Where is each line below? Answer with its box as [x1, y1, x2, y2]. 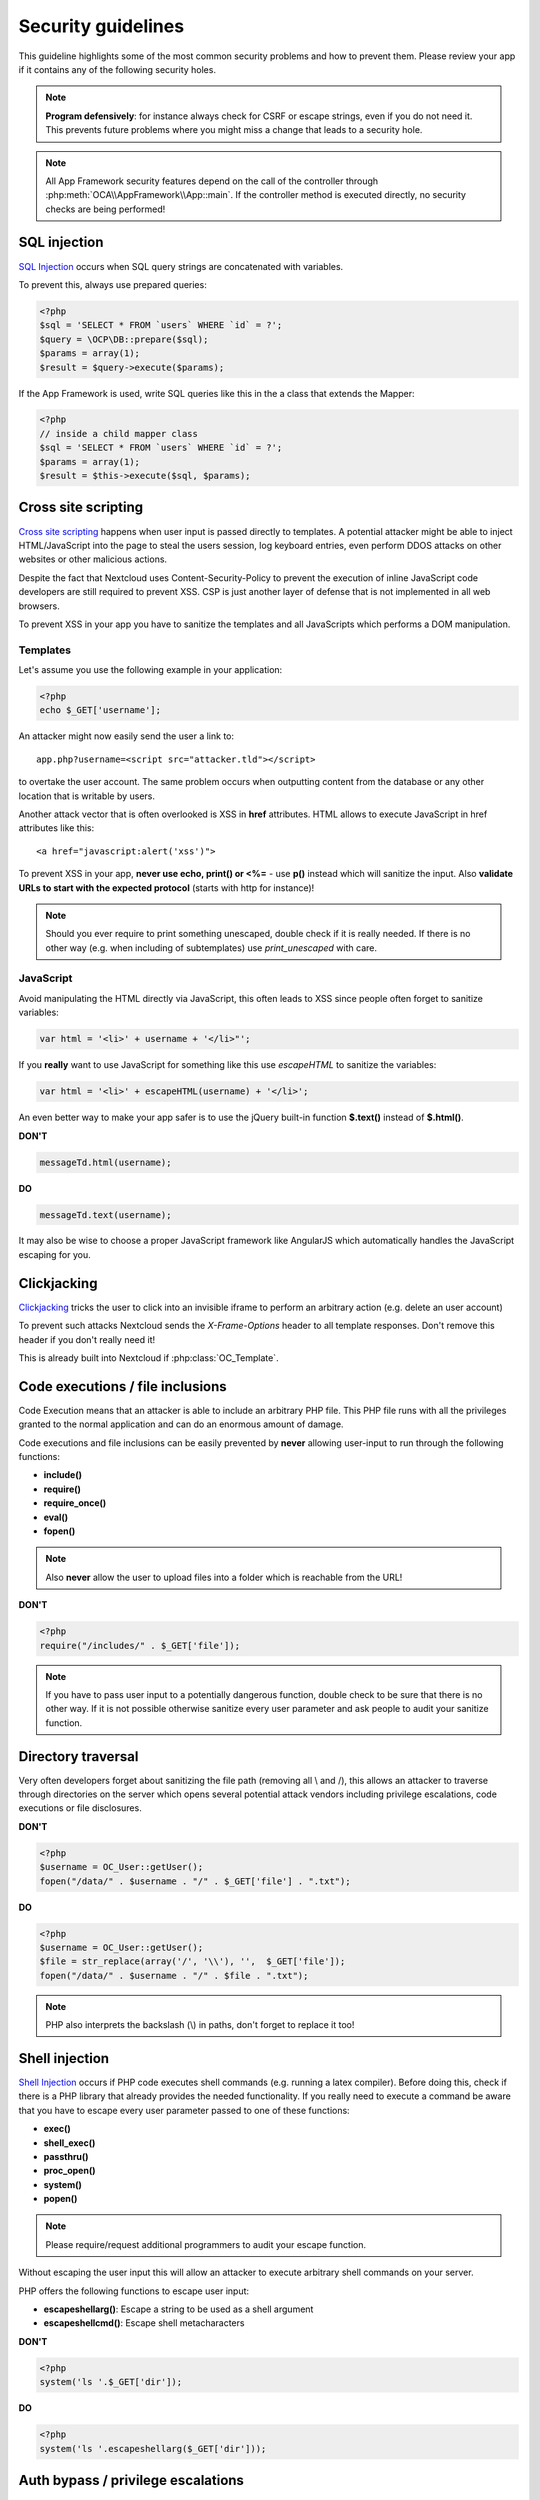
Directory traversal [18, 1748, 139, 1765]
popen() [43, 2193, 78, 2205]
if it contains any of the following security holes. [18, 63, 217, 75]
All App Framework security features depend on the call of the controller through [45, 175, 379, 187]
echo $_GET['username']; [39, 705, 162, 716]
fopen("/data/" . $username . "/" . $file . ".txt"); [39, 1970, 309, 1981]
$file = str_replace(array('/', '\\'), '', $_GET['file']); [39, 1956, 346, 1967]
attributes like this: [18, 822, 95, 834]
